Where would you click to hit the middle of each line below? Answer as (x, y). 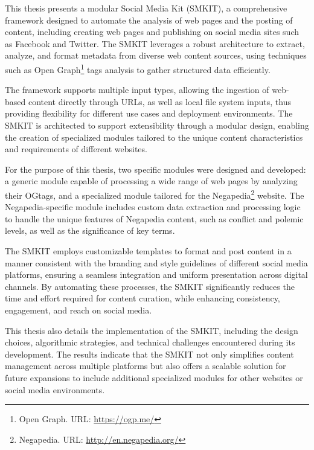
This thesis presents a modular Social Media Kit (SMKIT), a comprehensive (146, 8)
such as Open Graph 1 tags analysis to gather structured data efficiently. (138, 68)
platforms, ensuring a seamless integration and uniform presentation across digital (156, 275)
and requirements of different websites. (76, 149)
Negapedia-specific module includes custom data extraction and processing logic (153, 207)
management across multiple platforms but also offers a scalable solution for (146, 366)
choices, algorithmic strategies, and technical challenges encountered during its (150, 342)
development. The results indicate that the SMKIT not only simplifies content (149, 354)
